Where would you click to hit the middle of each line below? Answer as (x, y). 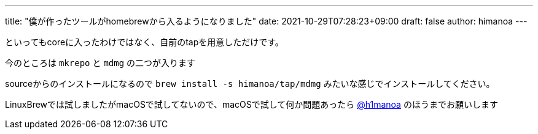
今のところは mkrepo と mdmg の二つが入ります (100, 63)
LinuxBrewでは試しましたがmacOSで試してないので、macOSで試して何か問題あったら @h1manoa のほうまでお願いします (251, 104)
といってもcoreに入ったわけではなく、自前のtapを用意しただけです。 (144, 42)
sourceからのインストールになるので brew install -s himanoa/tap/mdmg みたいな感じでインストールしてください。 (250, 84)
